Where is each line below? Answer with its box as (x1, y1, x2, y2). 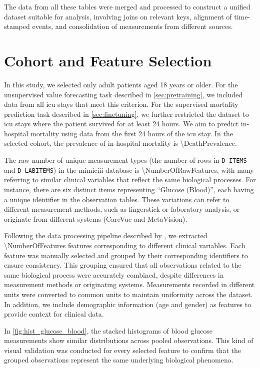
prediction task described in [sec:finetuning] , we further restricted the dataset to (4, 108, 249, 119)
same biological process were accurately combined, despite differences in (4, 269, 224, 280)
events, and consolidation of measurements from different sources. (32, 21, 233, 31)
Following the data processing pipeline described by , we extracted (4, 230, 207, 241)
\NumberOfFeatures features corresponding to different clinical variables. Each (4, 240, 245, 250)
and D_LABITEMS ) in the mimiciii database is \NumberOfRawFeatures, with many (4, 164, 254, 175)
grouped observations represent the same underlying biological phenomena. (4, 355, 233, 365)
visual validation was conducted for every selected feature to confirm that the (4, 345, 241, 355)
